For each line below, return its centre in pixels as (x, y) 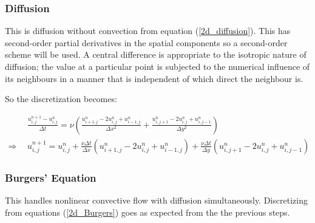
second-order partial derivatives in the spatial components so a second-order (146, 42)
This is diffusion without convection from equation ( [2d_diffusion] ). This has (148, 31)
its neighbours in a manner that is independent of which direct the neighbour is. (154, 78)
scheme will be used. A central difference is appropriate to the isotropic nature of (156, 54)
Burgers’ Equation (51, 177)
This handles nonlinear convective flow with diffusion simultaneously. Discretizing (156, 200)
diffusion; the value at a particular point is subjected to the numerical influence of (157, 66)
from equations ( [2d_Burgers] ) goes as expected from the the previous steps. (147, 212)
